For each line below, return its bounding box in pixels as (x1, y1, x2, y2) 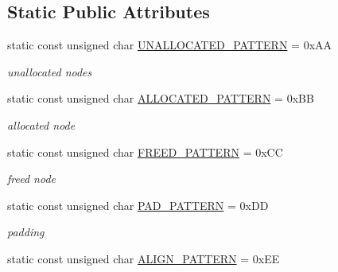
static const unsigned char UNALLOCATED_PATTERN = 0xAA (7, 37, 332, 53)
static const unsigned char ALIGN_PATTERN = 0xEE (7, 250, 280, 266)
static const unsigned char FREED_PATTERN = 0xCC (7, 143, 283, 160)
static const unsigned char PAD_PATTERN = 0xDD (7, 196, 269, 213)
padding (7, 223, 45, 240)
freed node (7, 170, 56, 187)
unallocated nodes (7, 63, 92, 80)
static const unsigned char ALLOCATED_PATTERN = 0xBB (7, 90, 314, 107)
